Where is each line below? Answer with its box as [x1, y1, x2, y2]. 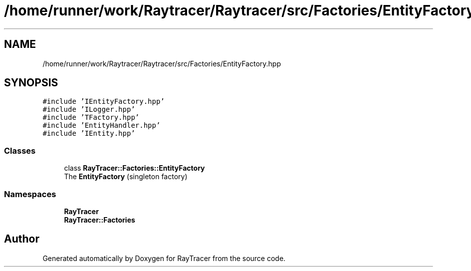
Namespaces [4, 189, 56, 199]
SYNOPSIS [4, 76, 58, 89]
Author [4, 233, 39, 246]
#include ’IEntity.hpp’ [42, 129, 135, 138]
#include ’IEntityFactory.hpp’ [42, 97, 165, 106]
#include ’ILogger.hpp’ [42, 105, 135, 114]
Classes [4, 145, 36, 156]
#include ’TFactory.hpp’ [42, 113, 140, 122]
